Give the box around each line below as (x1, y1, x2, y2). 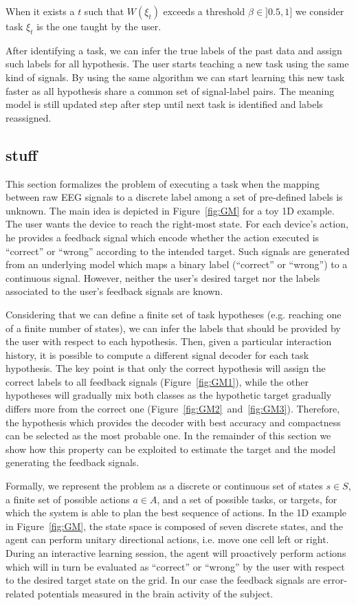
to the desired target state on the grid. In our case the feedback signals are (5, 573, 320, 587)
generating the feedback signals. (5, 455, 140, 470)
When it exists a (5, 4, 75, 18)
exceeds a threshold (163, 4, 245, 18)
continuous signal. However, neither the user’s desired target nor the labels (5, 270, 320, 285)
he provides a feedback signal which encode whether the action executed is (5, 230, 320, 244)
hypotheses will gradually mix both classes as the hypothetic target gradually (5, 388, 332, 402)
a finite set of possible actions (5, 492, 130, 506)
